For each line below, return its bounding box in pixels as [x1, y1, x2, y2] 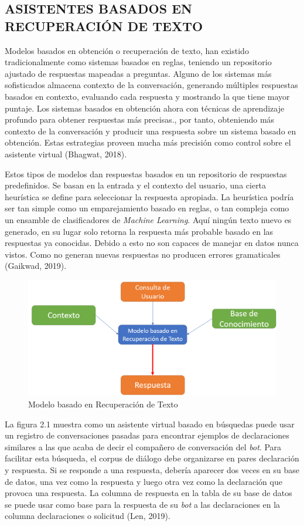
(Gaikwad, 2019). [5, 259, 67, 272]
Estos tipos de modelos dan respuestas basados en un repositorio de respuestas [5, 167, 287, 180]
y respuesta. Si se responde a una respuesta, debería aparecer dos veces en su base [5, 463, 299, 476]
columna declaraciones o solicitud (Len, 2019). [5, 510, 170, 522]
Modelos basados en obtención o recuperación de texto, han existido [5, 44, 249, 56]
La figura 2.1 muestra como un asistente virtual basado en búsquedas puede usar [5, 417, 295, 430]
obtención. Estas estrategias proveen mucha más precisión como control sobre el [5, 136, 291, 149]
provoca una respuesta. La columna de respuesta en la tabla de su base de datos [5, 487, 292, 499]
